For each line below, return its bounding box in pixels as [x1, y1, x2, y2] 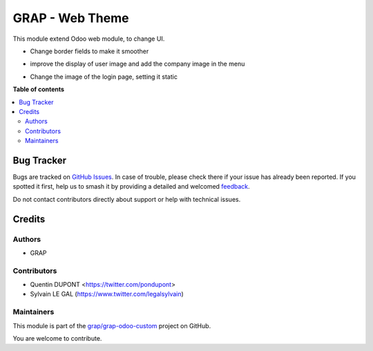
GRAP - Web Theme [12, 10, 129, 26]
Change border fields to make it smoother [30, 47, 149, 55]
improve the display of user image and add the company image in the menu [30, 59, 245, 68]
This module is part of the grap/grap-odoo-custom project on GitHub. [12, 321, 211, 330]
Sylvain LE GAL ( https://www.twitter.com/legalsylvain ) [30, 290, 184, 298]
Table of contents [12, 85, 65, 93]
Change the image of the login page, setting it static [30, 73, 178, 81]
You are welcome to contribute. [12, 334, 102, 342]
